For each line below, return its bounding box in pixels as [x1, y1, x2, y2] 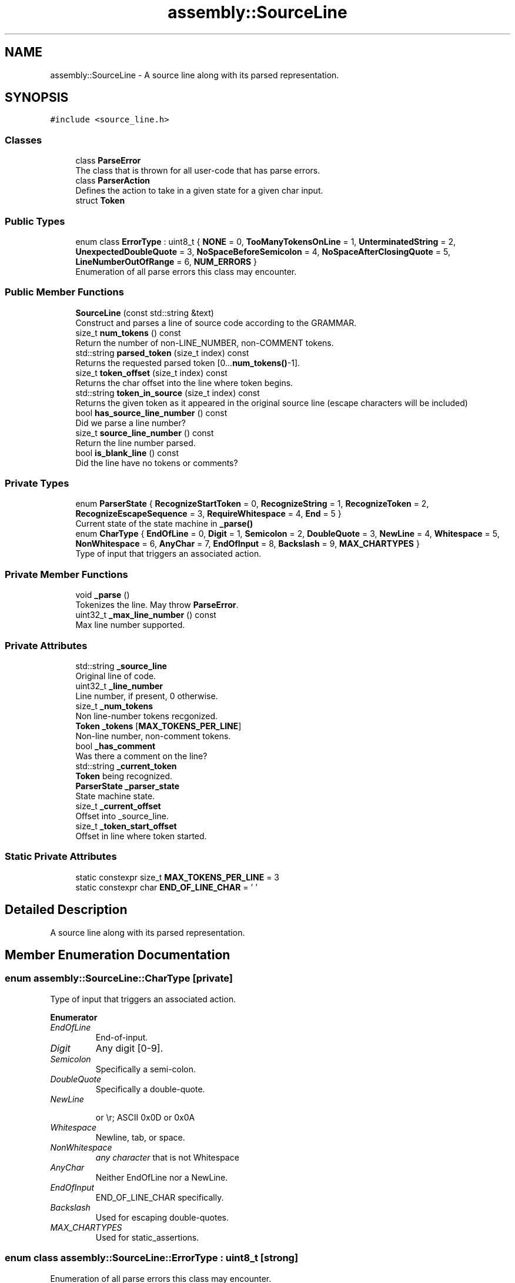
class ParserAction [75, 175, 151, 186]
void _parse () [75, 590, 130, 600]
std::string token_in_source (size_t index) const [75, 387, 260, 398]
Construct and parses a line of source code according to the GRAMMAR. [75, 317, 357, 328]
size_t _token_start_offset [75, 820, 177, 831]
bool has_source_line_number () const [75, 407, 228, 418]
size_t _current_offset [75, 800, 161, 811]
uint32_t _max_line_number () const [75, 610, 216, 620]
